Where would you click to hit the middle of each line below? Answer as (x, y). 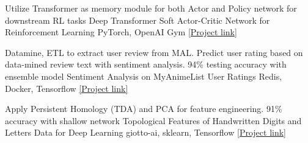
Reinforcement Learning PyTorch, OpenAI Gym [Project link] (121, 32)
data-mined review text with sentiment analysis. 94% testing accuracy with (146, 64)
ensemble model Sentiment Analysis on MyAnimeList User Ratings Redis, (144, 76)
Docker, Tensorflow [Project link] (67, 88)
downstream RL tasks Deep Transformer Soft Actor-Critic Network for (137, 20)
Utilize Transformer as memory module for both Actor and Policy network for (151, 8)
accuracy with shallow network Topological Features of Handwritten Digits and (153, 120)
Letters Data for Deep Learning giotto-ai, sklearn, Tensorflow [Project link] (145, 132)
